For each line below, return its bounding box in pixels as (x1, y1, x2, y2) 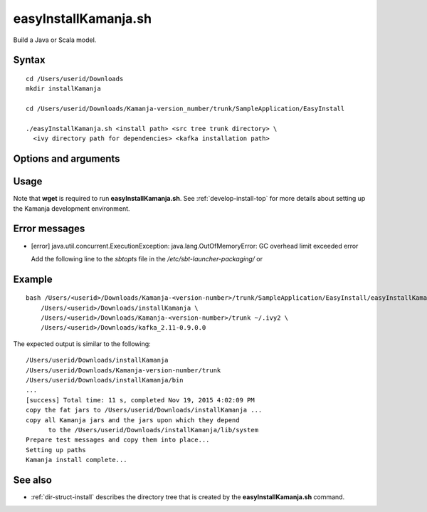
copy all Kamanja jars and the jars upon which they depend (26, 416, 240, 424)
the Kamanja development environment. (13, 204, 131, 213)
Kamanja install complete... (26, 456, 127, 464)
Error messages (13, 223, 85, 235)
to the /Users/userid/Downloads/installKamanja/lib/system (48, 426, 259, 434)
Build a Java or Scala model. (13, 36, 97, 44)
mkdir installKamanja (26, 85, 101, 93)
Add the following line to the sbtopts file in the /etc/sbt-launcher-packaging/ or (31, 254, 263, 263)
